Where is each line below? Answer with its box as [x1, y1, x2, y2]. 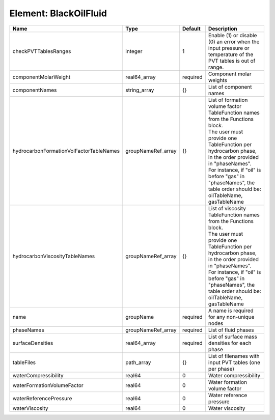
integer [125, 47, 143, 54]
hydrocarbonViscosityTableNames [12, 253, 95, 260]
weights [208, 76, 228, 83]
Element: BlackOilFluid [9, 8, 107, 19]
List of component [208, 83, 252, 90]
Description [208, 25, 238, 32]
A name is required [208, 307, 254, 314]
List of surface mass [208, 333, 257, 340]
